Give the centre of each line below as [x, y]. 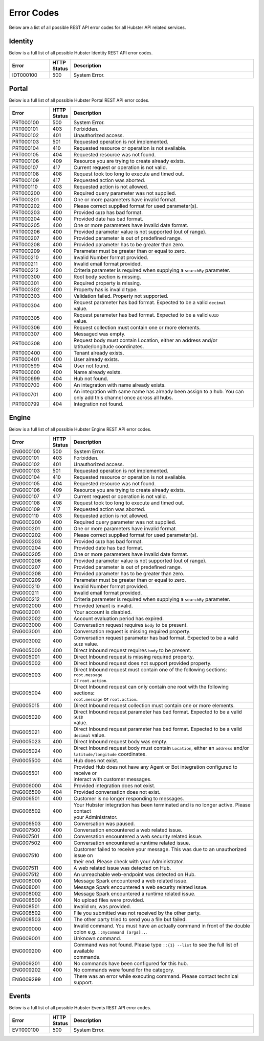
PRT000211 [25, 263]
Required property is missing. [107, 283]
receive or [85, 773]
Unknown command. [98, 938]
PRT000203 [26, 212]
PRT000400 [26, 353]
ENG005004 [26, 693]
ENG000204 [26, 547]
